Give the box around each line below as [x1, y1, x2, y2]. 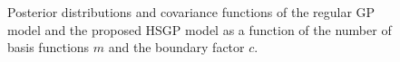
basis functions [7, 38, 90, 57]
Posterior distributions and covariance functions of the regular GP [7, 3, 376, 21]
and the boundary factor [108, 38, 245, 57]
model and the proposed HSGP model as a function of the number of [7, 20, 392, 39]
